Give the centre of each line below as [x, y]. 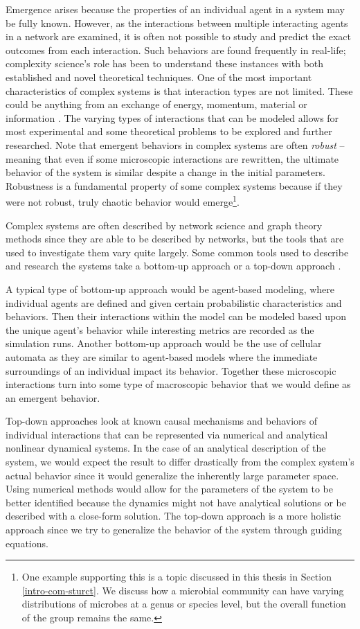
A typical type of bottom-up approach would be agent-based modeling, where [170, 289]
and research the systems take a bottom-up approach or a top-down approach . [173, 266]
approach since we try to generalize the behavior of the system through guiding [174, 530]
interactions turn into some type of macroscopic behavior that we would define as [178, 384]
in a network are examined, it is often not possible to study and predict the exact [178, 36]
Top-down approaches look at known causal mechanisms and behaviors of [162, 421]
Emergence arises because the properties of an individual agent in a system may [175, 9]
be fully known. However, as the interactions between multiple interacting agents [177, 23]
